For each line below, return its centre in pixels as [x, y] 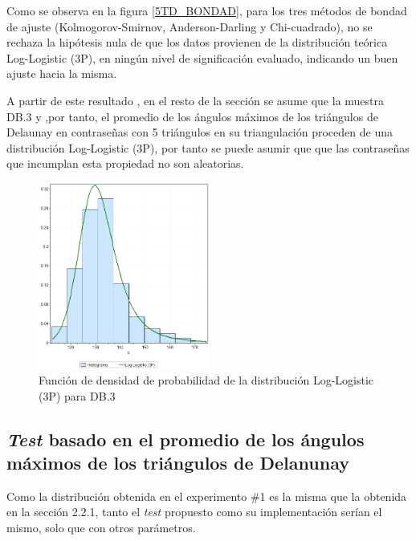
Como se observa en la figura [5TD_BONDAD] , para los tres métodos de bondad [207, 10]
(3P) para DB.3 [77, 395]
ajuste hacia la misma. [62, 73]
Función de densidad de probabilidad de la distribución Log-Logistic [206, 380]
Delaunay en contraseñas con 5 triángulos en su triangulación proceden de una [200, 132]
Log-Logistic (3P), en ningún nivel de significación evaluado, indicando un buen [202, 57]
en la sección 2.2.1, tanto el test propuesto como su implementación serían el [194, 512]
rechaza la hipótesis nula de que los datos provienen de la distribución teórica [197, 42]
